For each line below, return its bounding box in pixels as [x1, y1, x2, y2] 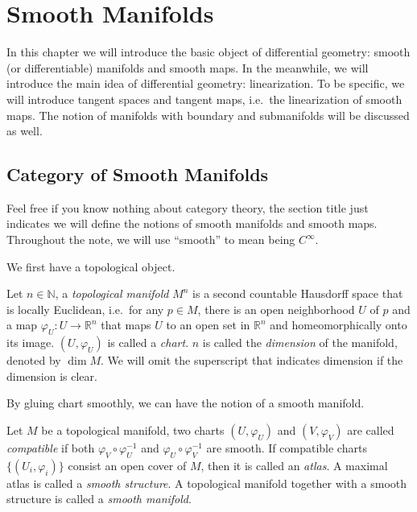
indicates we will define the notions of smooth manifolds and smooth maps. [6, 215, 378, 232]
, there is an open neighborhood [197, 300, 355, 317]
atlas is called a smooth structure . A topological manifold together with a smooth [6, 474, 407, 491]
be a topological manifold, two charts [41, 422, 225, 439]
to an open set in [166, 316, 250, 333]
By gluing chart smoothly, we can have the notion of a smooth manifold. [6, 394, 365, 411]
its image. [6, 334, 55, 351]
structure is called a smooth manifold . [6, 490, 192, 507]
